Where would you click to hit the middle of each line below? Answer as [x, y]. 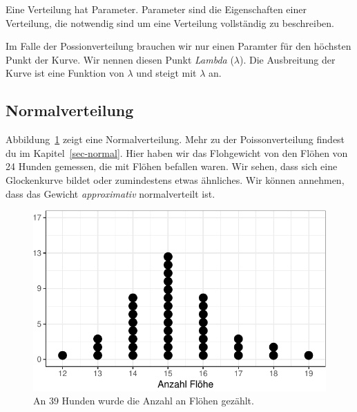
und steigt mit [166, 73]
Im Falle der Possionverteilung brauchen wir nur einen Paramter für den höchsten [178, 46]
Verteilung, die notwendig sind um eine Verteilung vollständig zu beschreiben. [170, 22]
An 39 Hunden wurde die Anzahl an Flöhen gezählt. [144, 401]
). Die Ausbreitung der [288, 59]
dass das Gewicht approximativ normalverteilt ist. [110, 193]
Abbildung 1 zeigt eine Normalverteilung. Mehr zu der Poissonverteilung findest [175, 139]
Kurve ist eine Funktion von [65, 73]
